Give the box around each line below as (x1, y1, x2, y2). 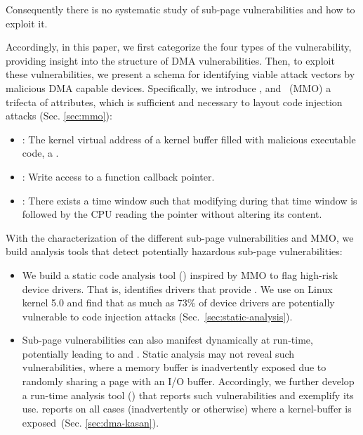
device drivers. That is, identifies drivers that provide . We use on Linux (22, 281, 333, 296)
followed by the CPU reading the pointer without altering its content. (22, 207, 322, 221)
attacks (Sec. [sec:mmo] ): (6, 108, 112, 123)
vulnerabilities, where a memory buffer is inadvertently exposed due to (22, 360, 326, 375)
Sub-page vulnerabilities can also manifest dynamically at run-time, (22, 332, 313, 347)
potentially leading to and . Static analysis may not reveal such (22, 346, 295, 361)
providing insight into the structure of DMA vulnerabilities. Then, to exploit (6, 53, 335, 67)
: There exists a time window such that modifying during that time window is (22, 193, 357, 207)
